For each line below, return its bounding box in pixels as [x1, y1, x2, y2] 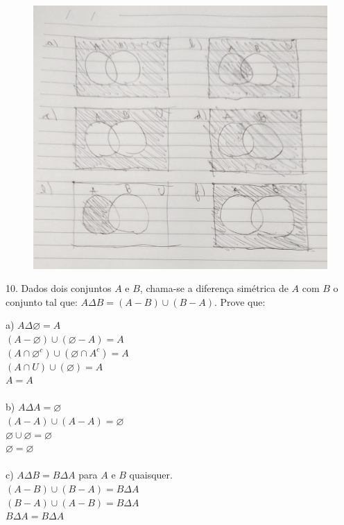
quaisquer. [129, 467, 173, 482]
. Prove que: [214, 294, 266, 309]
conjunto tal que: [6, 294, 78, 309]
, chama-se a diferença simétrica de [139, 281, 289, 295]
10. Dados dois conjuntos [6, 281, 112, 295]
